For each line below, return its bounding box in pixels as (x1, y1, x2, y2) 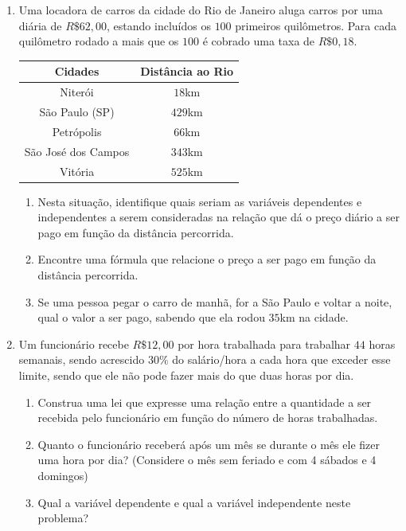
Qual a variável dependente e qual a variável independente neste (37, 494, 351, 510)
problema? (37, 510, 89, 526)
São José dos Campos (24, 143, 130, 159)
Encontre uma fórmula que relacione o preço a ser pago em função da (37, 251, 377, 267)
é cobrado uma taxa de (202, 33, 315, 49)
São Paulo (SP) (39, 103, 115, 119)
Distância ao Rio (140, 63, 234, 80)
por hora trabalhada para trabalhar (178, 335, 351, 352)
